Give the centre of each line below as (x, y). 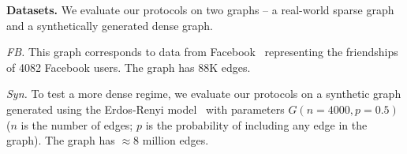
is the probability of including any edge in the (256, 124)
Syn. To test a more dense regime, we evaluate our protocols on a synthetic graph (204, 94)
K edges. (230, 67)
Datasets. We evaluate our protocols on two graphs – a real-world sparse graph (200, 9)
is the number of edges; (77, 124)
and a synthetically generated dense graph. (110, 25)
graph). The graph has (61, 140)
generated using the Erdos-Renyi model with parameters (146, 109)
